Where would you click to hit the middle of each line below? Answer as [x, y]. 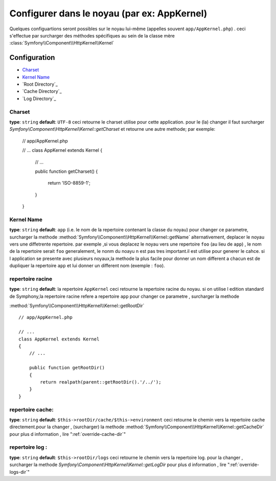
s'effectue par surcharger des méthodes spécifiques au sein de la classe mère [92, 35]
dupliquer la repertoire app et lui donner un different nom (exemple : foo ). [87, 266]
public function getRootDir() [67, 368]
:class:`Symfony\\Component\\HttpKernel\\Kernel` [62, 43]
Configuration [32, 58]
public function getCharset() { [66, 171]
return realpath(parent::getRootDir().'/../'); [101, 382]
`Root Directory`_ [40, 84]
